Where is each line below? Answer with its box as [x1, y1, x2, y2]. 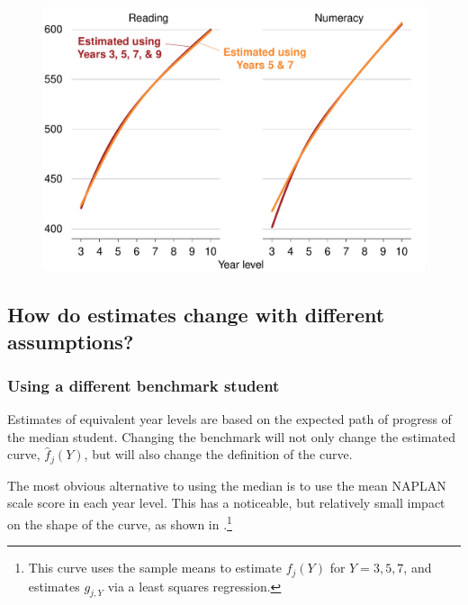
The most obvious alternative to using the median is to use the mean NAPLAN [7, 475, 446, 494]
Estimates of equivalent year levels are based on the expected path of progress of [7, 410, 452, 429]
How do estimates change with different [7, 301, 385, 329]
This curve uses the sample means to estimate [28, 558, 282, 577]
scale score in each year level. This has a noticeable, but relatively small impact [7, 493, 445, 512]
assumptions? [7, 327, 134, 355]
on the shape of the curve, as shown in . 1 [7, 511, 232, 533]
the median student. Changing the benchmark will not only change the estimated [7, 427, 455, 446]
